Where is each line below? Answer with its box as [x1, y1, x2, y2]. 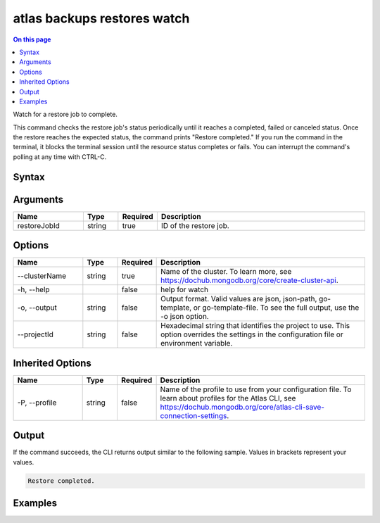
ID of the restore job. [160, 220, 230, 230]
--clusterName [17, 271, 67, 281]
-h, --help [17, 285, 50, 295]
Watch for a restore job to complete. [13, 110, 118, 119]
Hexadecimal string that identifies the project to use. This [160, 321, 350, 331]
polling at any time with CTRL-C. [13, 152, 107, 161]
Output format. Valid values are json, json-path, [160, 294, 317, 304]
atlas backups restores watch [13, 11, 190, 26]
